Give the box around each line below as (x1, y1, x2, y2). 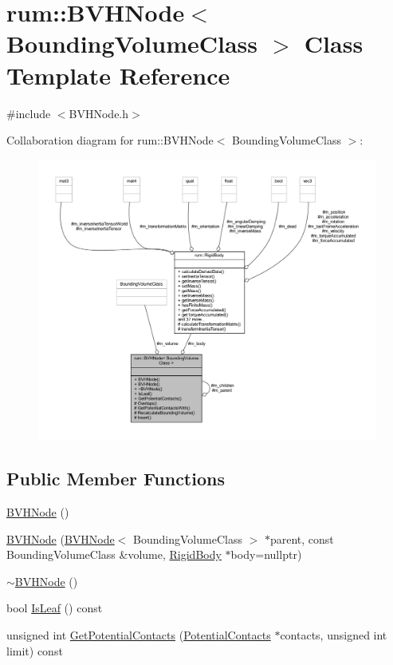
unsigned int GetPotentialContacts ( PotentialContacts (6, 626, 271, 643)
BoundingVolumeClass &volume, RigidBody (6, 546, 222, 563)
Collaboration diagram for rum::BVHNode (6, 132, 214, 148)
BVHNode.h (69, 105, 129, 121)
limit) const (6, 642, 63, 659)
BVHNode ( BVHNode (6, 530, 115, 547)
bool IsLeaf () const (6, 600, 103, 616)
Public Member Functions (6, 466, 225, 491)
